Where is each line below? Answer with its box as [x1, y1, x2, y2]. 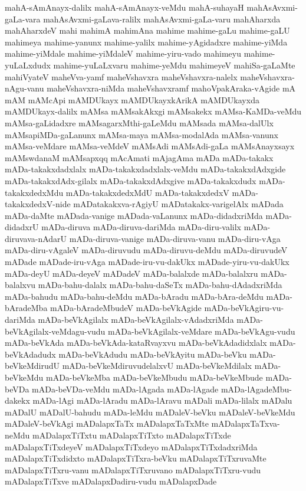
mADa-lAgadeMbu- [221, 382, 292, 395]
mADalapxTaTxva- [211, 417, 280, 430]
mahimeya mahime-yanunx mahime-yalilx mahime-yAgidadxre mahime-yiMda [5, 35, 288, 48]
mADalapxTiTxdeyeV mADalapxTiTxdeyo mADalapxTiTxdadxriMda [5, 440, 258, 453]
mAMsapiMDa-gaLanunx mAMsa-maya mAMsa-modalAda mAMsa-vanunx [5, 128, 278, 140]
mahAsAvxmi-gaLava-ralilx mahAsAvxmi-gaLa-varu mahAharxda [43, 12, 281, 25]
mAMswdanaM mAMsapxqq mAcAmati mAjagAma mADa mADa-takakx [5, 151, 274, 163]
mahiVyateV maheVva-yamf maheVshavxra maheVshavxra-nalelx [5, 70, 238, 83]
